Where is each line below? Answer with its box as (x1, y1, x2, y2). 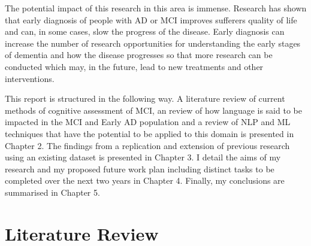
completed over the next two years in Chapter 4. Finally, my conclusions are (5, 174, 285, 187)
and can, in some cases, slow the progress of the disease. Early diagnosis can (5, 25, 285, 38)
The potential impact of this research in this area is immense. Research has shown (5, 2, 307, 14)
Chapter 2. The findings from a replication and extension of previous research (5, 139, 290, 151)
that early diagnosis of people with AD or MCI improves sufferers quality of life (5, 13, 297, 26)
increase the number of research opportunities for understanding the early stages (5, 37, 301, 49)
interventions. (5, 72, 55, 84)
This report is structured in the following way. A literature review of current (5, 92, 285, 105)
